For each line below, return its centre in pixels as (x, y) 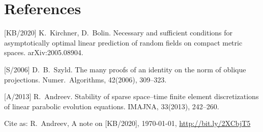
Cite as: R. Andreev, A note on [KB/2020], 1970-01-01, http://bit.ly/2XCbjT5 (127, 123)
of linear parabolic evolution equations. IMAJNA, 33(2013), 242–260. (112, 106)
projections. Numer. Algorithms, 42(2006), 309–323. (85, 79)
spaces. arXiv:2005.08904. (44, 52)
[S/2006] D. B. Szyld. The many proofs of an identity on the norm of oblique (125, 69)
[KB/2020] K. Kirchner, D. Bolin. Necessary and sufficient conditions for (119, 33)
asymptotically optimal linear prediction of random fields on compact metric (123, 42)
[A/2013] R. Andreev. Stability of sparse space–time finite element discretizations (131, 96)
